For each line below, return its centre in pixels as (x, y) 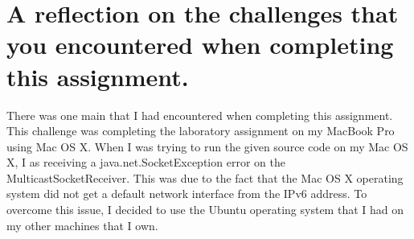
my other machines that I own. (82, 225)
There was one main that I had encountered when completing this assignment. (200, 115)
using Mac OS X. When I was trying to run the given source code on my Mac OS (207, 146)
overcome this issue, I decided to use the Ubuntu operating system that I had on (205, 210)
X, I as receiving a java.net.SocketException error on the (146, 162)
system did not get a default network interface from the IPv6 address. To (187, 194)
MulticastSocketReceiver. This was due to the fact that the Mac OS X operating (205, 177)
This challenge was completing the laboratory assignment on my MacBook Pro (201, 131)
